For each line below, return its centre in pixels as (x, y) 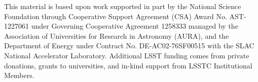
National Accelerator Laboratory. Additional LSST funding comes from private (127, 55)
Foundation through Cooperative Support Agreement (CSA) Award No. (116, 16)
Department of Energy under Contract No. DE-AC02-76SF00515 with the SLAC (129, 46)
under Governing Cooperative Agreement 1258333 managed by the (135, 26)
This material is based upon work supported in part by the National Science (123, 6)
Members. (19, 75)
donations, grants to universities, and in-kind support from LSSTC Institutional (128, 65)
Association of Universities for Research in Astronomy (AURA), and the (117, 35)
